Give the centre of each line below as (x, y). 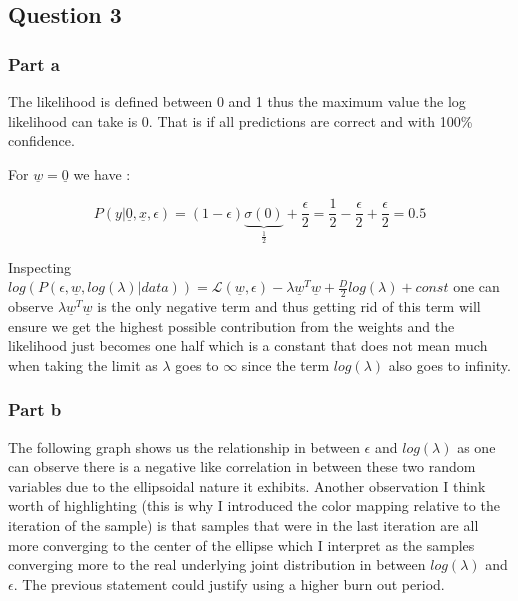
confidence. (41, 140)
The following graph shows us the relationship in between (184, 446)
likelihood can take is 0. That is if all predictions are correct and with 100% (240, 120)
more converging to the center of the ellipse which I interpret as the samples (241, 544)
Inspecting (40, 266)
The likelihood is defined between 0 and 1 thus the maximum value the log (237, 101)
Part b (35, 409)
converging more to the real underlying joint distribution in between (217, 564)
